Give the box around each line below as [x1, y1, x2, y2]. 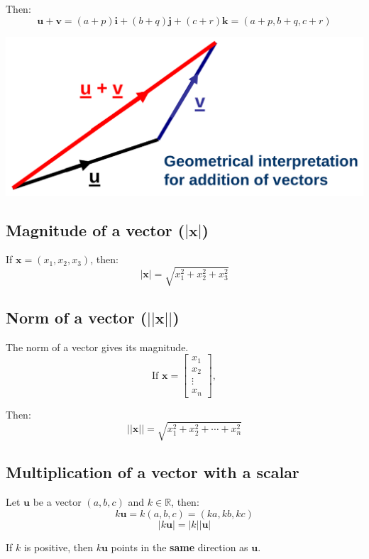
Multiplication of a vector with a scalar [6, 461, 299, 483]
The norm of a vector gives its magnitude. [6, 339, 189, 354]
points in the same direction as [111, 539, 248, 554]
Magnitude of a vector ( [6, 218, 185, 240]
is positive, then [23, 539, 93, 554]
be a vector [33, 494, 82, 509]
